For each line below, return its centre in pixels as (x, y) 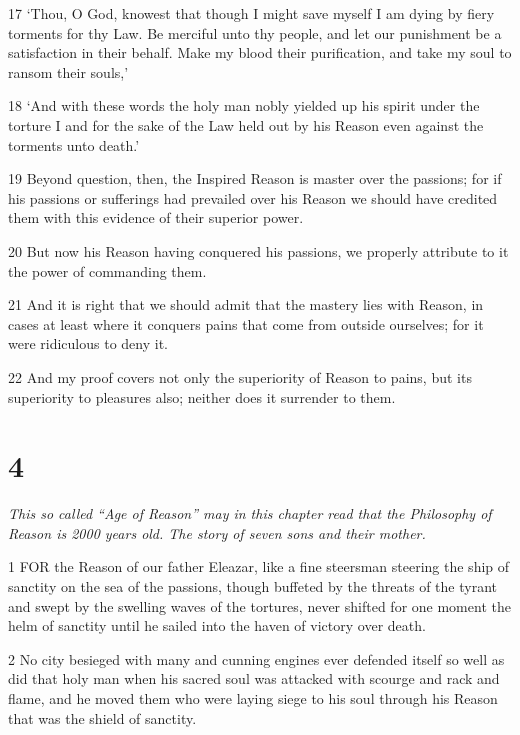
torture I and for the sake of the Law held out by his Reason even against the (246, 124)
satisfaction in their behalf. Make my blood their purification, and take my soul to (260, 52)
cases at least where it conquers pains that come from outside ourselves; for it (246, 323)
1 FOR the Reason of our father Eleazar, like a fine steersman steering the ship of (259, 566)
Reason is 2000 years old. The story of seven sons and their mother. (217, 532)
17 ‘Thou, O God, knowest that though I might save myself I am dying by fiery (251, 13)
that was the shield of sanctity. (102, 717)
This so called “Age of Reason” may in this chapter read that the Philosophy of (250, 513)
